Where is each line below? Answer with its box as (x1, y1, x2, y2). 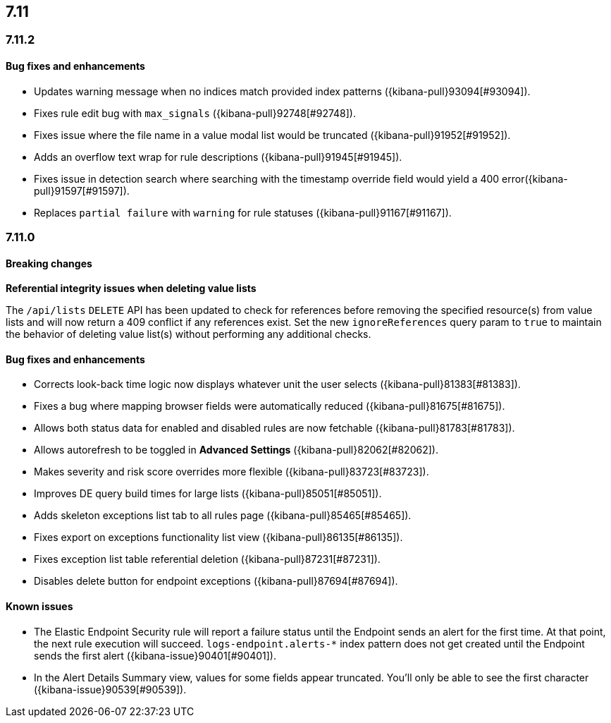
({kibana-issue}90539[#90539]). (34, 683, 187, 695)
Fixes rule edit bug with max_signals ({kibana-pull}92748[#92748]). (34, 107, 357, 119)
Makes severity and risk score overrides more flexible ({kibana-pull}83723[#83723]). (34, 466, 429, 478)
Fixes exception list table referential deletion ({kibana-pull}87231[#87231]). (34, 553, 381, 566)
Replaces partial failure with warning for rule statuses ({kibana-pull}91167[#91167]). (34, 206, 452, 219)
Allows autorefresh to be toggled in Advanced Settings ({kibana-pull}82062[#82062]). (34, 444, 438, 456)
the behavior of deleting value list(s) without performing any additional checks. (6, 328, 371, 341)
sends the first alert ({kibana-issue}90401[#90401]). (34, 649, 276, 662)
